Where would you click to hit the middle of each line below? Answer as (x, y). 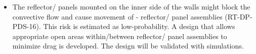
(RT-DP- (239, 16)
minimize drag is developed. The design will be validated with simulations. (128, 46)
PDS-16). (27, 26)
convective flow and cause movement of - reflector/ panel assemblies (117, 16)
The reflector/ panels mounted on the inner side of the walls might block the (131, 6)
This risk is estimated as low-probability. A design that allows (139, 26)
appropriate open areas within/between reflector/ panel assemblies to (120, 36)
